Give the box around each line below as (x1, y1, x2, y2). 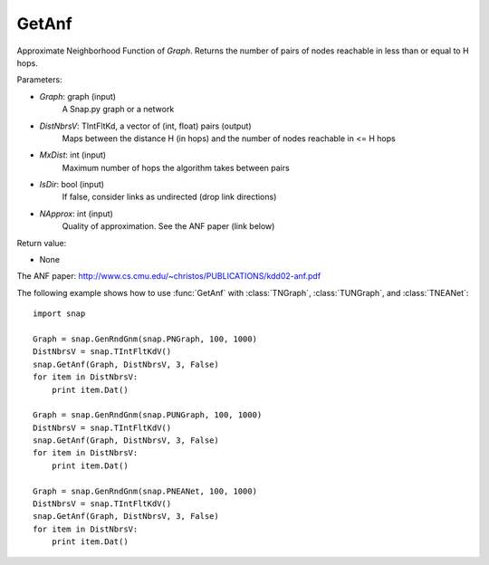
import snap (33, 309, 86, 319)
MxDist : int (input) (39, 149, 107, 160)
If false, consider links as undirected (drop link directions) (62, 191, 277, 203)
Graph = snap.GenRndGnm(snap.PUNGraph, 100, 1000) (33, 410, 263, 420)
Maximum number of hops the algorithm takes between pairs (62, 162, 290, 173)
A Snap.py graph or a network (62, 104, 175, 115)
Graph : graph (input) (39, 91, 117, 101)
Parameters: (16, 74, 62, 85)
